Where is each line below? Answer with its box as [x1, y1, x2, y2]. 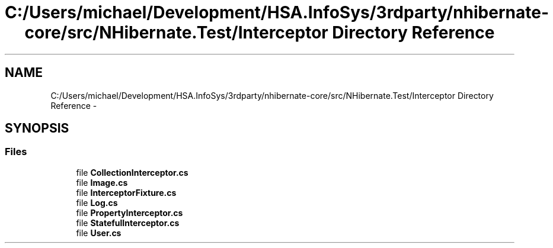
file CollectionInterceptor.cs [76, 167, 188, 178]
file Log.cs [76, 197, 118, 208]
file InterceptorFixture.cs [76, 187, 177, 198]
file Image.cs [76, 177, 128, 188]
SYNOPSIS [5, 121, 69, 136]
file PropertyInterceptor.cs [76, 207, 183, 218]
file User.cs [76, 227, 122, 238]
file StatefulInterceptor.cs [76, 217, 180, 228]
